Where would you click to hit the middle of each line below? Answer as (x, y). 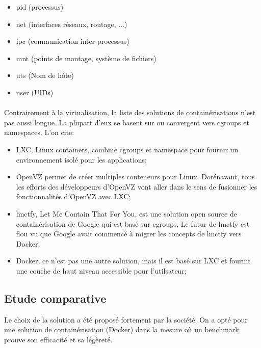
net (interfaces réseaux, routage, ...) (72, 24)
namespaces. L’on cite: (39, 132)
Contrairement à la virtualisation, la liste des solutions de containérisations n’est (130, 112)
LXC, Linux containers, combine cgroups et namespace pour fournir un (127, 149)
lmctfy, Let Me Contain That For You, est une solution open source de (126, 213)
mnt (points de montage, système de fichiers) (86, 58)
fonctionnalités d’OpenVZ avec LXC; (73, 196)
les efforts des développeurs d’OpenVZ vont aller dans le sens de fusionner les (137, 186)
